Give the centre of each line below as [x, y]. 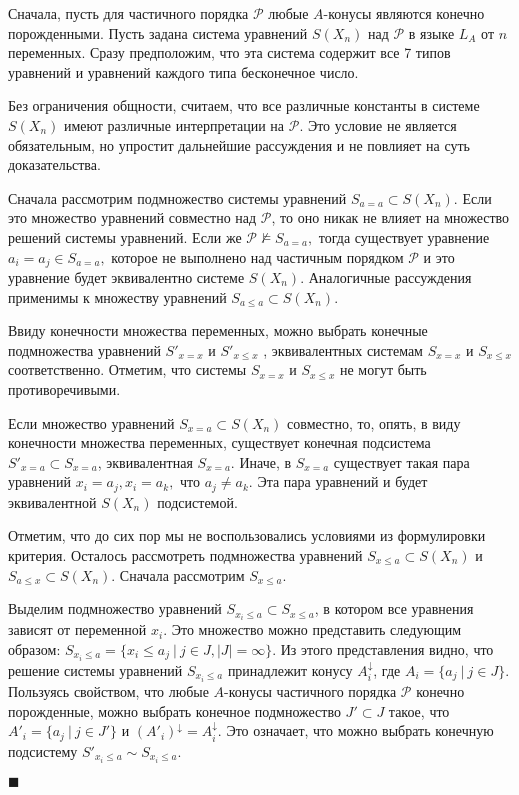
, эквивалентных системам [343, 349]
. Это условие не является [378, 124]
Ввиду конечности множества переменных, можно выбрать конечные [218, 330]
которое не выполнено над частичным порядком [257, 256]
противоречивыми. [64, 388]
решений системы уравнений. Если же [125, 236]
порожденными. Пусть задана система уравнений [158, 32]
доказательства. [54, 164]
